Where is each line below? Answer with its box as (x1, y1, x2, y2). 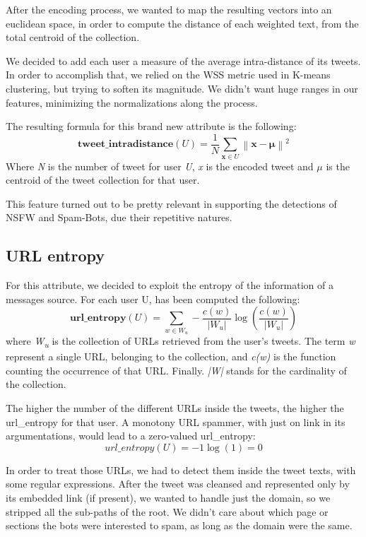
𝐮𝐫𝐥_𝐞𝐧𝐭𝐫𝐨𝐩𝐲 (69, 313, 126, 324)
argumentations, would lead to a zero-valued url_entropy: (6, 428, 256, 443)
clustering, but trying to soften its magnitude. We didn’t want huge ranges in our (6, 81, 358, 95)
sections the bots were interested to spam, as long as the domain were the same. (6, 518, 353, 533)
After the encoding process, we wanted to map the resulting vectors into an (6, 2, 332, 16)
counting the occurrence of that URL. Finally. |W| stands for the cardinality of (6, 362, 347, 377)
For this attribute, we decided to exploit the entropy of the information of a (6, 278, 334, 293)
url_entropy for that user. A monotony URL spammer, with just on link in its (6, 414, 346, 429)
